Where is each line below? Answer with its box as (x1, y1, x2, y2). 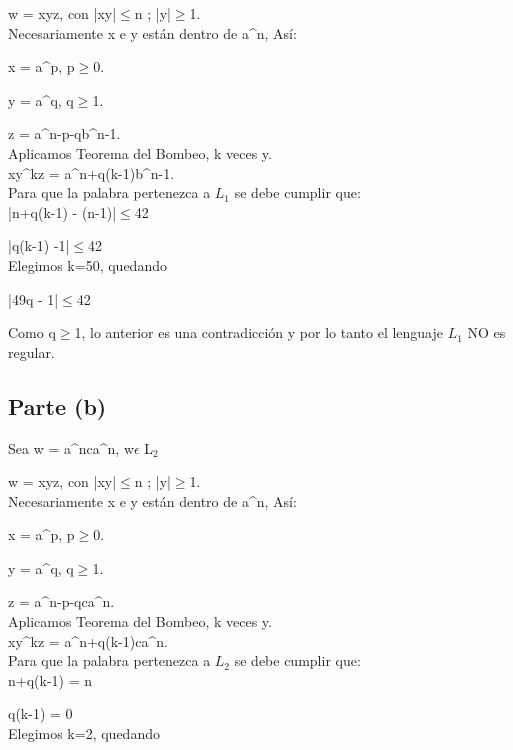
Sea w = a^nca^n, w (8, 437, 134, 458)
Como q (8, 322, 56, 343)
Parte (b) (8, 390, 107, 421)
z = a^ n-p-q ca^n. (8, 591, 115, 612)
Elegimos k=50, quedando (8, 254, 167, 275)
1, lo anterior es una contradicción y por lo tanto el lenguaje (74, 322, 444, 343)
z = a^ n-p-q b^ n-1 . (8, 123, 121, 144)
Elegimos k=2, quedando (8, 723, 160, 744)
